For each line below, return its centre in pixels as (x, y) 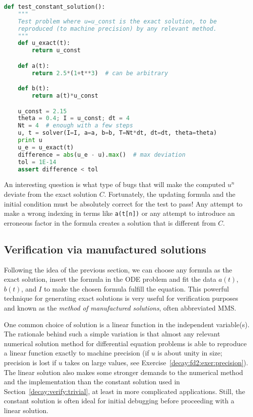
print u (30, 140)
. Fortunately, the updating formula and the (170, 194)
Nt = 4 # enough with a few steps (75, 126)
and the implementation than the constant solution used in (92, 382)
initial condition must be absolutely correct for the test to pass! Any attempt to (123, 203)
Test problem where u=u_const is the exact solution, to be (117, 21)
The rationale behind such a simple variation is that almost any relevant (112, 334)
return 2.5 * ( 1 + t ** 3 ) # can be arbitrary (100, 73)
